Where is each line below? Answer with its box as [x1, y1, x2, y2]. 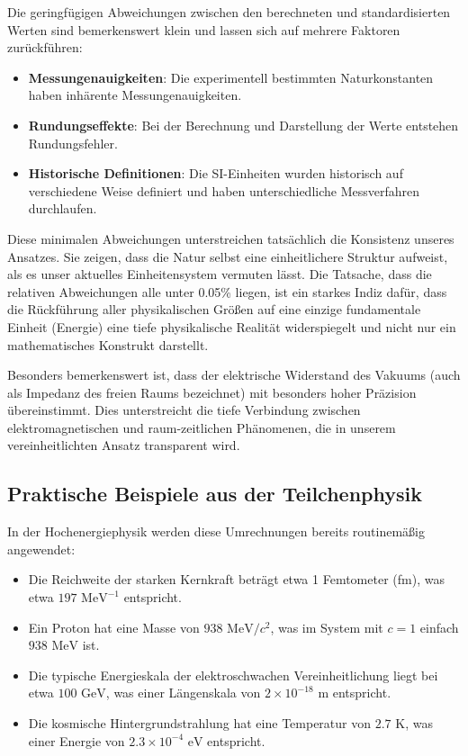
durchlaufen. [28, 199, 97, 218]
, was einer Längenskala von [105, 683, 261, 702]
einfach [419, 617, 459, 636]
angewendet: [7, 539, 76, 558]
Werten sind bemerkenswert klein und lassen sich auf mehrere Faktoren [7, 20, 400, 39]
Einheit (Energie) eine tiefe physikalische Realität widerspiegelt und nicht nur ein [7, 317, 456, 336]
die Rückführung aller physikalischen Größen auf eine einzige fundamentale [7, 300, 421, 319]
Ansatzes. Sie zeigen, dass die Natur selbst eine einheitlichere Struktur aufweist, [7, 247, 448, 265]
